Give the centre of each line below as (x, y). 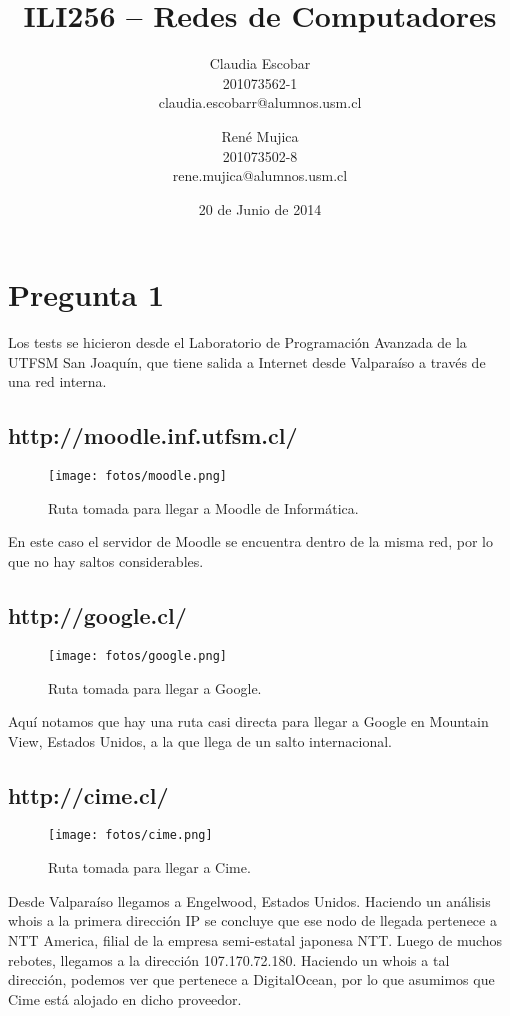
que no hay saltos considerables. (106, 561)
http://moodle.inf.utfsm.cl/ (153, 435)
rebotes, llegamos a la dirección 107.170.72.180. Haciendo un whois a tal (229, 959)
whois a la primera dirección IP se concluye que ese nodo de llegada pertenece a (252, 920)
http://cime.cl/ (88, 794)
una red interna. (57, 381)
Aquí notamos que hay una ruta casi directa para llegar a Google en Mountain (248, 721)
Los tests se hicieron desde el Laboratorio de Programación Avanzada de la (237, 342)
